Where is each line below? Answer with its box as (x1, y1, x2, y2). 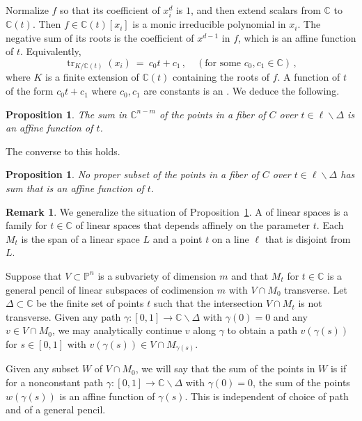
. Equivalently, (20, 44, 81, 58)
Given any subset (6, 361, 79, 376)
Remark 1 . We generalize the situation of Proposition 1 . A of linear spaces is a (6, 204, 349, 219)
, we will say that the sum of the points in (135, 361, 315, 376)
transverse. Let (284, 282, 347, 296)
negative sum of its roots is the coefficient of (6, 30, 194, 45)
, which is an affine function (238, 30, 356, 45)
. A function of (277, 70, 340, 84)
